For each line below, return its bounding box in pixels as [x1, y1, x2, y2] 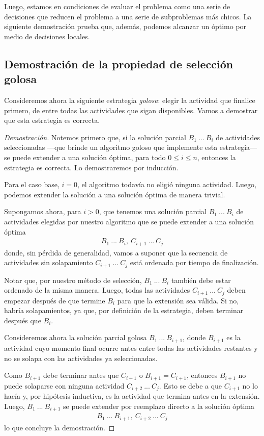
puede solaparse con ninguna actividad [4, 380, 125, 391]
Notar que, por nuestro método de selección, [4, 274, 142, 285]
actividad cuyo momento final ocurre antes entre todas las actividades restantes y [4, 342, 258, 353]
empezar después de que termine [4, 295, 105, 305]
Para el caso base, [4, 179, 60, 190]
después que [4, 315, 41, 325]
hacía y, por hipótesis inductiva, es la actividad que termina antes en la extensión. [4, 391, 260, 401]
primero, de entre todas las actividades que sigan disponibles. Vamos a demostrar [4, 105, 258, 115]
